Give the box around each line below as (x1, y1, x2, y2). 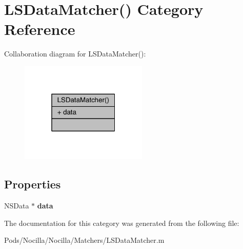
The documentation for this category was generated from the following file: (4, 217, 239, 228)
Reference (4, 18, 75, 40)
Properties (4, 176, 61, 192)
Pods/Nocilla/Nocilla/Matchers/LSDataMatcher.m (4, 235, 165, 245)
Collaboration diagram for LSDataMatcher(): (4, 48, 146, 59)
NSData (4, 200, 29, 211)
